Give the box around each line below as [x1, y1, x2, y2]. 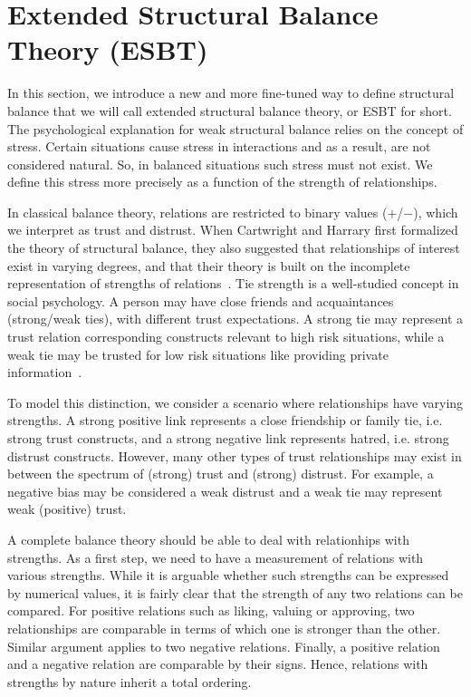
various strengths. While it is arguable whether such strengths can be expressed [7, 566, 449, 585]
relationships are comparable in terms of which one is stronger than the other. [7, 618, 441, 637]
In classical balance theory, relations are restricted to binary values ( [7, 202, 388, 221]
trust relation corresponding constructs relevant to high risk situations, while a [7, 327, 445, 346]
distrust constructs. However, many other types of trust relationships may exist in [7, 446, 462, 465]
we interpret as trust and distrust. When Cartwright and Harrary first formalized [7, 220, 458, 239]
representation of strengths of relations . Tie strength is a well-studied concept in [7, 274, 459, 293]
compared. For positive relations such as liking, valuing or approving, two [7, 601, 415, 620]
